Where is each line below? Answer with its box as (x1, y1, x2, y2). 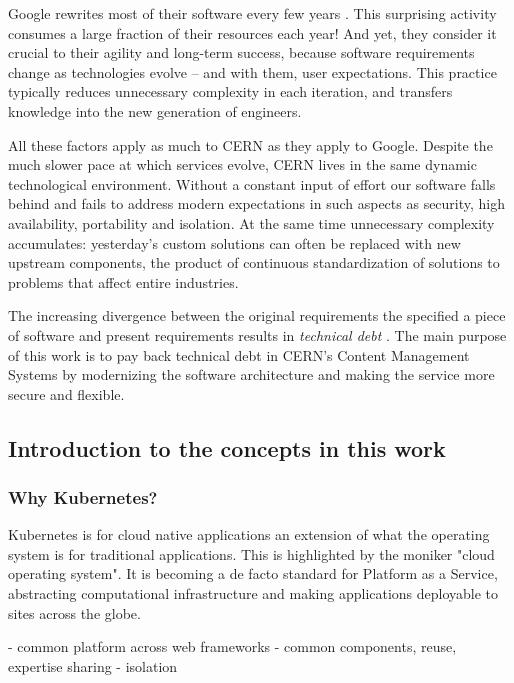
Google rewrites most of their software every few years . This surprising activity (8, 3, 497, 23)
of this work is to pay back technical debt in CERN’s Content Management (8, 344, 470, 365)
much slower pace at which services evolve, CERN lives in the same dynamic (8, 154, 477, 175)
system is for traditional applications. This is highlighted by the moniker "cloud (8, 543, 495, 564)
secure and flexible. (8, 383, 125, 404)
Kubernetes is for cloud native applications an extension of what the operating (8, 524, 490, 545)
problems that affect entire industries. (8, 271, 239, 292)
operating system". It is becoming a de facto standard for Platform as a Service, (8, 563, 498, 584)
